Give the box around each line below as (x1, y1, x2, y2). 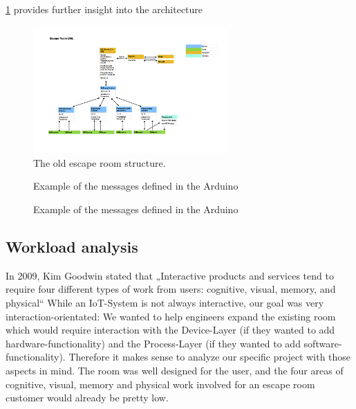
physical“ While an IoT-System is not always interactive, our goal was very (6, 296, 324, 310)
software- (303, 336, 342, 350)
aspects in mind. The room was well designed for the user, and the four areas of (6, 363, 344, 378)
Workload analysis (6, 236, 138, 257)
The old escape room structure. (33, 155, 166, 170)
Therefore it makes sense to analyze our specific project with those (68, 349, 351, 364)
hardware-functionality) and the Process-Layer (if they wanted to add (6, 336, 301, 350)
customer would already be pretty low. (6, 390, 169, 405)
